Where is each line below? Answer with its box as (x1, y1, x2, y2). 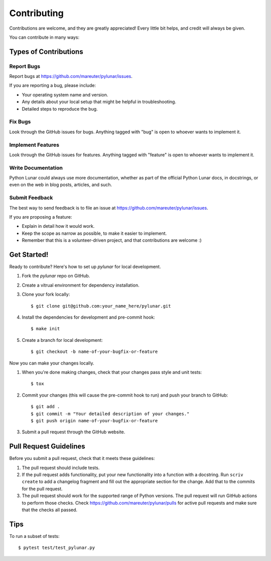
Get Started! (9, 250, 49, 259)
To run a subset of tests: (9, 533, 60, 539)
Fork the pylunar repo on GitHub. (22, 273, 90, 279)
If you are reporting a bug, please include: (9, 82, 96, 88)
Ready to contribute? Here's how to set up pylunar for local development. (9, 264, 161, 270)
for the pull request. (22, 486, 63, 492)
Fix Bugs (9, 118, 31, 125)
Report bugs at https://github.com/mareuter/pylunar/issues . (9, 73, 133, 79)
